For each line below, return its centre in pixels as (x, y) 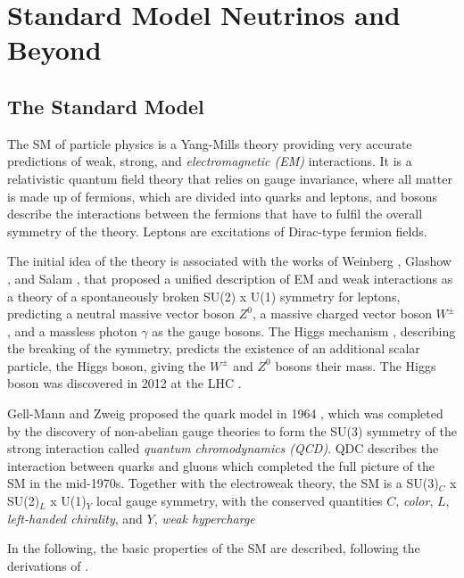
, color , (414, 501)
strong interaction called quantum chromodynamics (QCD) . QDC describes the (223, 448)
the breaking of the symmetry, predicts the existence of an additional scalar (214, 348)
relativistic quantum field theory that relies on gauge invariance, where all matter (230, 178)
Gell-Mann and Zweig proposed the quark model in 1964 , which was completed (225, 413)
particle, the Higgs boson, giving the (107, 365)
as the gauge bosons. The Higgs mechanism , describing (304, 330)
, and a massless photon (72, 330)
